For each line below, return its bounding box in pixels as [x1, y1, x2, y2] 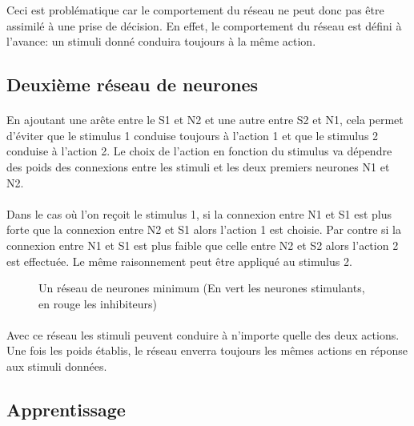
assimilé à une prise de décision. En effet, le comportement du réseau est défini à [6, 17, 402, 34]
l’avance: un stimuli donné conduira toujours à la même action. [6, 33, 316, 50]
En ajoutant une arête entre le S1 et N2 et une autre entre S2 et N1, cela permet [6, 111, 404, 128]
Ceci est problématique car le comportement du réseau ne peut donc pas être [6, 2, 384, 18]
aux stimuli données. [6, 358, 107, 375]
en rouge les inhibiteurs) [38, 295, 158, 311]
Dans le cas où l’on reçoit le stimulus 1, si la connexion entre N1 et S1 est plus [6, 205, 392, 222]
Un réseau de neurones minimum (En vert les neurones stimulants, [38, 279, 365, 296]
